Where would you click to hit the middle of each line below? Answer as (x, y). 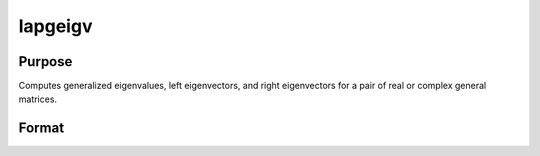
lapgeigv (55, 26)
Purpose (45, 61)
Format (41, 128)
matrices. (38, 99)
